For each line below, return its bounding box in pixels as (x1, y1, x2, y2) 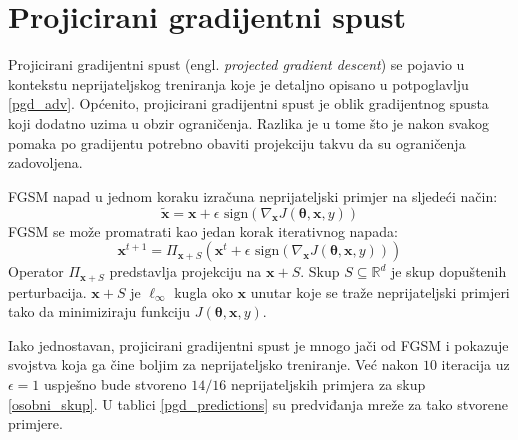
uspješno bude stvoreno (44, 373, 187, 394)
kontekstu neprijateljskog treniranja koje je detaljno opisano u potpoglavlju (8, 73, 469, 94)
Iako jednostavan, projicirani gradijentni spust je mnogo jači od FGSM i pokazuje (8, 334, 509, 355)
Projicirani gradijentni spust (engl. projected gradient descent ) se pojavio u (8, 54, 465, 75)
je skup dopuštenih (390, 261, 507, 282)
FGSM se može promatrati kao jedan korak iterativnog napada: (8, 220, 398, 241)
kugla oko (174, 281, 233, 302)
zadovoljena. (8, 152, 83, 173)
